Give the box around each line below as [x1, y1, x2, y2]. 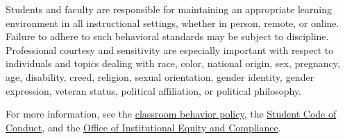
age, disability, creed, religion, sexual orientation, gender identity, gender [6, 69, 314, 84]
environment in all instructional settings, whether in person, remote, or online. [6, 15, 339, 30]
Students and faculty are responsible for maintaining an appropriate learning [6, 2, 332, 16]
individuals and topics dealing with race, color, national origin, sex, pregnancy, [6, 56, 340, 71]
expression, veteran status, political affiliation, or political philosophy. [6, 83, 302, 98]
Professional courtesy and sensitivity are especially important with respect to [6, 42, 334, 57]
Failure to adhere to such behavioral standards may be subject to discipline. [6, 29, 329, 44]
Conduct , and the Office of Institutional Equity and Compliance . [6, 120, 281, 134]
